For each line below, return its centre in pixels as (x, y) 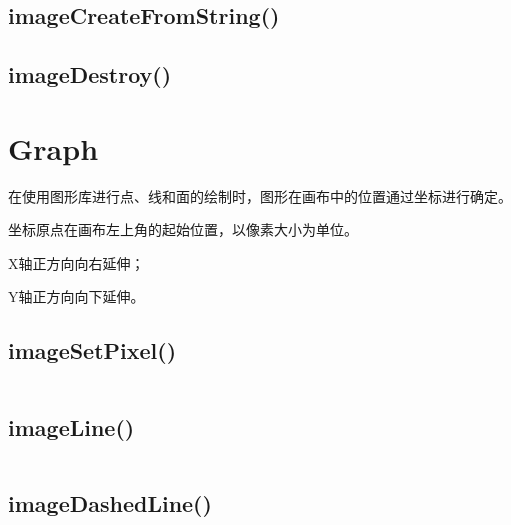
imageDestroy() (90, 74)
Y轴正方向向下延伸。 (76, 296)
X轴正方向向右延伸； (76, 262)
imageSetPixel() (92, 350)
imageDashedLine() (110, 502)
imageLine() (71, 426)
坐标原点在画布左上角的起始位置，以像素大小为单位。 (183, 229)
